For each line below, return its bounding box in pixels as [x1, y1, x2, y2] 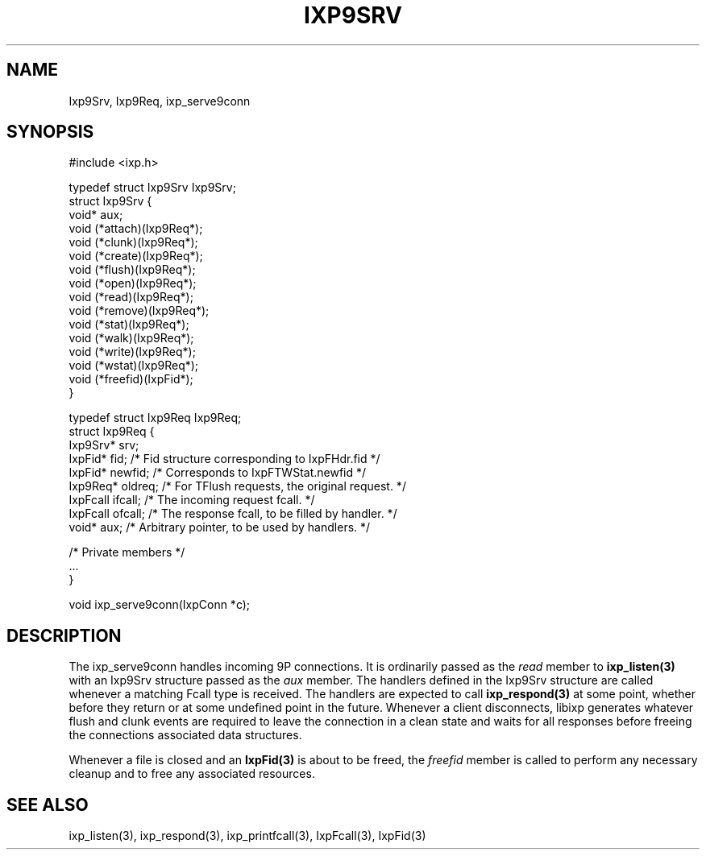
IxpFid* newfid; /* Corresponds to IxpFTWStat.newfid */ [69, 465, 367, 480]
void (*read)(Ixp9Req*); [69, 290, 193, 304]
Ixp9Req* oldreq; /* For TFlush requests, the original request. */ [69, 479, 406, 494]
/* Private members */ [69, 545, 185, 560]
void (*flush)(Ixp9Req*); [69, 263, 196, 277]
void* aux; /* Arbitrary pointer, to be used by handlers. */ [69, 520, 371, 535]
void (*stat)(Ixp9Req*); [69, 317, 189, 332]
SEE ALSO [6, 794, 89, 815]
